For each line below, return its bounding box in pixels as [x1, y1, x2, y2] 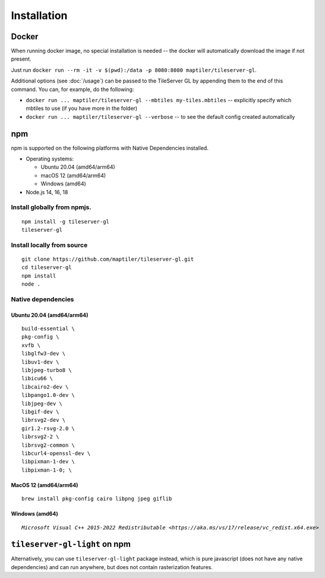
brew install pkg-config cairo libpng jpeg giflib [21, 495, 172, 502]
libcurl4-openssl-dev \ [21, 450, 91, 457]
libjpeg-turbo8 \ [21, 367, 72, 374]
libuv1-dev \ [21, 358, 59, 365]
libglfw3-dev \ [21, 350, 66, 357]
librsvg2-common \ [21, 441, 75, 448]
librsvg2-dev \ [21, 416, 66, 424]
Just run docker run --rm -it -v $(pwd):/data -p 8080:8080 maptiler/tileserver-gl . [11, 66, 257, 74]
